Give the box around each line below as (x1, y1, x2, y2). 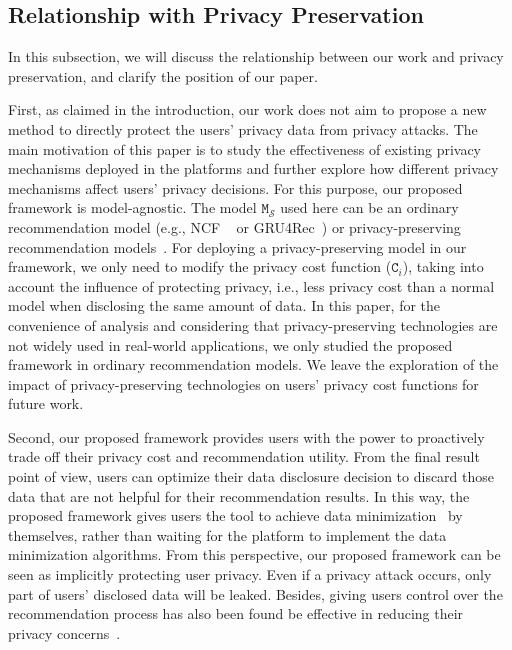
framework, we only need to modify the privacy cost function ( (8, 256, 392, 277)
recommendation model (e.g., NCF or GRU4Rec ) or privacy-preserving (8, 216, 461, 237)
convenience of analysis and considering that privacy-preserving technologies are (8, 314, 498, 335)
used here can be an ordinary (280, 197, 459, 218)
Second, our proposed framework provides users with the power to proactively (8, 426, 485, 447)
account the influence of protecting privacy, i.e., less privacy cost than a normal (8, 275, 495, 296)
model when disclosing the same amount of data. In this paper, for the (8, 295, 441, 316)
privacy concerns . (8, 622, 121, 643)
